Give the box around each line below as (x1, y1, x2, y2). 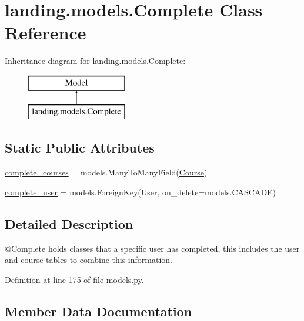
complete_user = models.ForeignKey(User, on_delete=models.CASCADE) (5, 185, 276, 198)
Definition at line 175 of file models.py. (5, 273, 144, 285)
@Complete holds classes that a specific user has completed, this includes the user (5, 242, 300, 254)
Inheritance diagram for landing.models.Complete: (5, 55, 186, 67)
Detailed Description (5, 214, 133, 232)
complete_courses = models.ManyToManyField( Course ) (5, 166, 208, 178)
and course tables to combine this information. (5, 254, 172, 266)
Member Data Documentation (5, 302, 192, 320)
